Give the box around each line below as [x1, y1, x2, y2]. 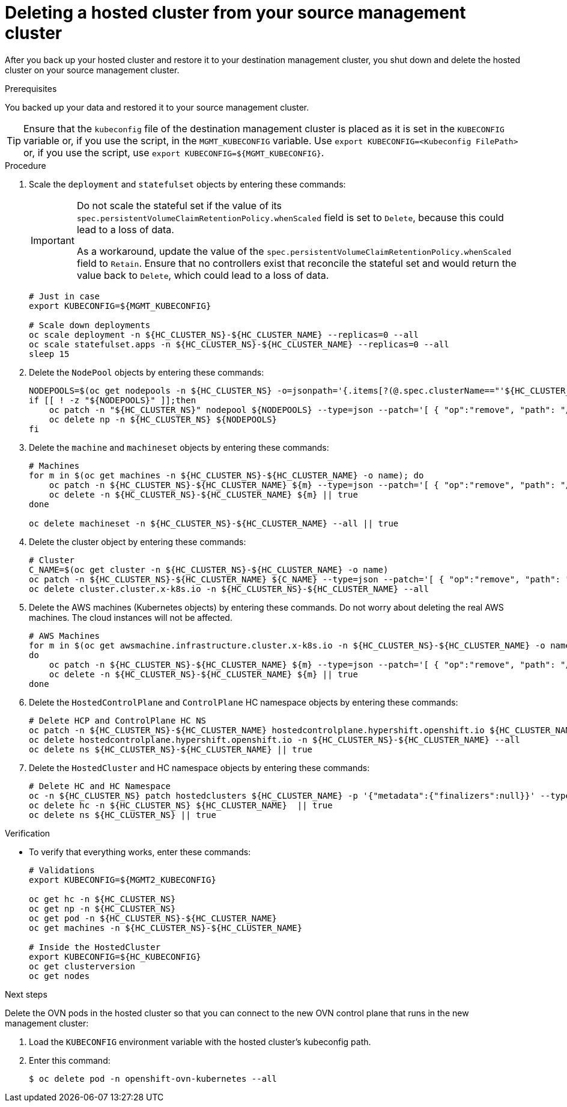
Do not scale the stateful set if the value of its [76, 199, 282, 212]
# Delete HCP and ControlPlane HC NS [29, 715, 207, 725]
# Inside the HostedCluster [29, 942, 161, 952]
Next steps [5, 989, 47, 999]
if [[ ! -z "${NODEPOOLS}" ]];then [29, 395, 196, 405]
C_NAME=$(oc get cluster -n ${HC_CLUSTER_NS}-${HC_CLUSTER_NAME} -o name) [29, 564, 389, 575]
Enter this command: [29, 1055, 111, 1066]
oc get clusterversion [29, 961, 136, 971]
